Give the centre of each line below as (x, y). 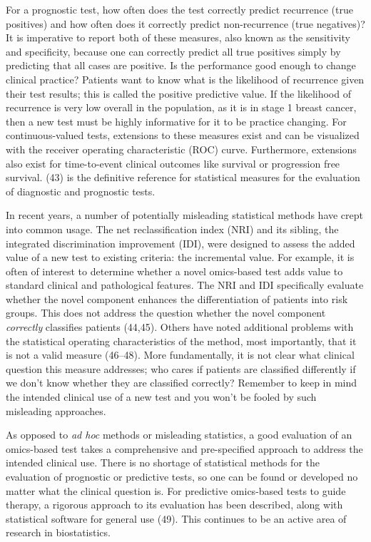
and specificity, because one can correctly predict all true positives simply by (173, 51)
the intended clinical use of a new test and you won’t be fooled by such (161, 397)
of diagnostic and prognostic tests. (81, 191)
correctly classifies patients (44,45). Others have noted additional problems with (180, 327)
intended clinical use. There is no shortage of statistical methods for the (163, 462)
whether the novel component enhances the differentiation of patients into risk (177, 298)
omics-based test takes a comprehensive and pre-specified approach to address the (184, 448)
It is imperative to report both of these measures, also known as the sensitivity (178, 37)
